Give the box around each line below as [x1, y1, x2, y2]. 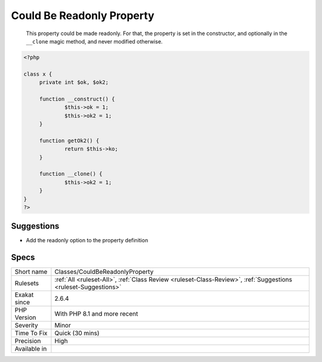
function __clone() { [39, 170, 103, 177]
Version [14, 313, 36, 322]
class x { [23, 70, 52, 77]
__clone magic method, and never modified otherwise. [26, 38, 163, 45]
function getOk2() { [39, 137, 100, 144]
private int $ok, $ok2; [39, 79, 109, 86]
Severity [14, 322, 38, 330]
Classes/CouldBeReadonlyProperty [54, 268, 154, 276]
